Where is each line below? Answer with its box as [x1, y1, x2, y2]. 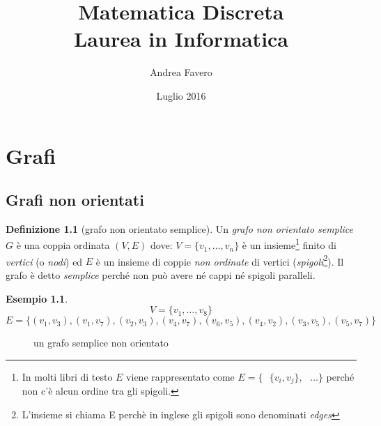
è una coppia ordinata [16, 238, 110, 252]
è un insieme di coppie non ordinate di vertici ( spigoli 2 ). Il [95, 252, 344, 268]
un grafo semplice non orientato [33, 335, 169, 350]
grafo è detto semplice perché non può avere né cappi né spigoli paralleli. [6, 267, 316, 282]
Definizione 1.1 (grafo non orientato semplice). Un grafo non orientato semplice [6, 221, 353, 236]
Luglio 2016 [156, 88, 206, 102]
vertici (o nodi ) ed [6, 254, 83, 268]
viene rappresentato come [126, 369, 235, 383]
